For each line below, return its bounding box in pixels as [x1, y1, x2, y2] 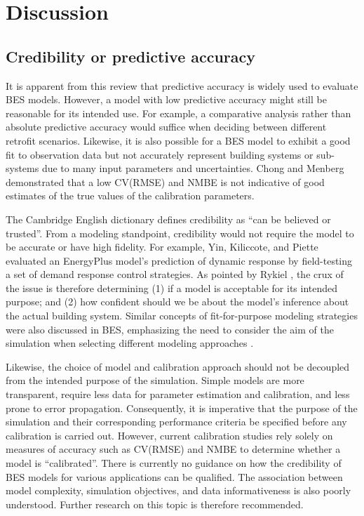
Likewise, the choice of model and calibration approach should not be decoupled [6, 359, 350, 373]
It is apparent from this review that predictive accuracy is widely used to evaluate [6, 78, 358, 93]
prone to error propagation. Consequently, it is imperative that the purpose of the [6, 400, 358, 415]
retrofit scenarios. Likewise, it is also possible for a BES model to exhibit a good [6, 133, 351, 147]
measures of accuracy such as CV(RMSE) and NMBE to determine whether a [6, 442, 341, 456]
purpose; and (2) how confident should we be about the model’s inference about [6, 294, 349, 309]
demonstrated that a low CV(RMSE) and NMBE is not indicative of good [6, 174, 325, 189]
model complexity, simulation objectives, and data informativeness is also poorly [6, 483, 351, 498]
